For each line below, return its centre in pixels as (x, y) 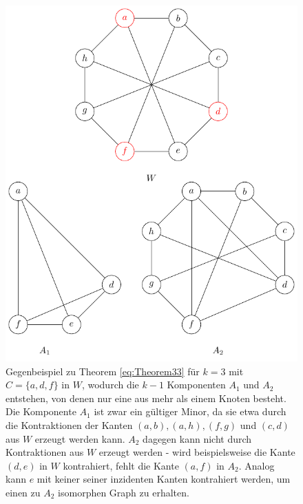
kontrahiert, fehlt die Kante (121, 465)
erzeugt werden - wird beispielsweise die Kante (197, 452)
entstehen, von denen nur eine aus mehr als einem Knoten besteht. (146, 398)
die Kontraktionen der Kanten (69, 425)
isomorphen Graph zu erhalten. (124, 492)
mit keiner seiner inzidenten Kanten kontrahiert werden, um (164, 479)
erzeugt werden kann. (80, 438)
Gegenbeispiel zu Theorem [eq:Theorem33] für (103, 371)
